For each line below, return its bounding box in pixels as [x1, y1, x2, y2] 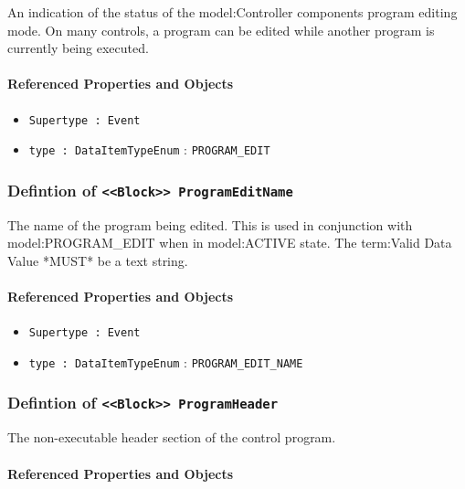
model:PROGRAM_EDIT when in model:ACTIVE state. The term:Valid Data [7, 233, 452, 252]
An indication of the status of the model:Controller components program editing [7, 3, 458, 21]
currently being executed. [7, 38, 149, 58]
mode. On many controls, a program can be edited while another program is [7, 20, 435, 39]
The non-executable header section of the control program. [7, 428, 336, 447]
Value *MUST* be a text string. [7, 250, 188, 270]
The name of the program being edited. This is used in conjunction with [7, 215, 413, 234]
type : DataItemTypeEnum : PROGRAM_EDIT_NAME [28, 352, 303, 371]
